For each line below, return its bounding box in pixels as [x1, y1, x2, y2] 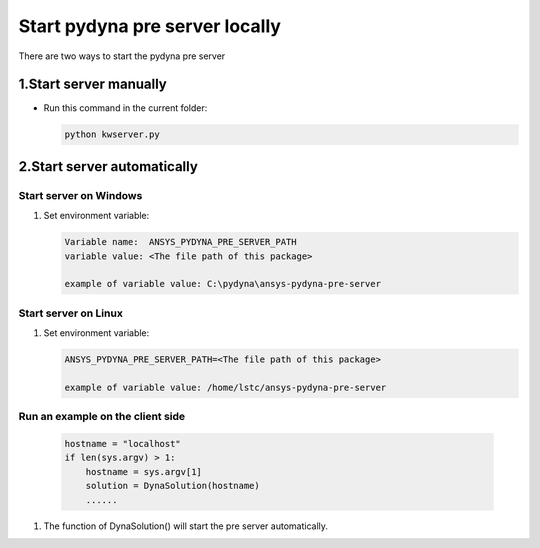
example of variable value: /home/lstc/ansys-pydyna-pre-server [64, 381, 387, 393]
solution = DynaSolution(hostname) [85, 480, 260, 492]
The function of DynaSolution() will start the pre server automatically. [43, 520, 329, 532]
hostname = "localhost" [64, 438, 182, 449]
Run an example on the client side [18, 410, 186, 424]
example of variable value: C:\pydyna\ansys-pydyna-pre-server [64, 278, 382, 290]
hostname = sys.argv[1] [85, 466, 202, 477]
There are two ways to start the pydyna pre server [18, 50, 226, 62]
